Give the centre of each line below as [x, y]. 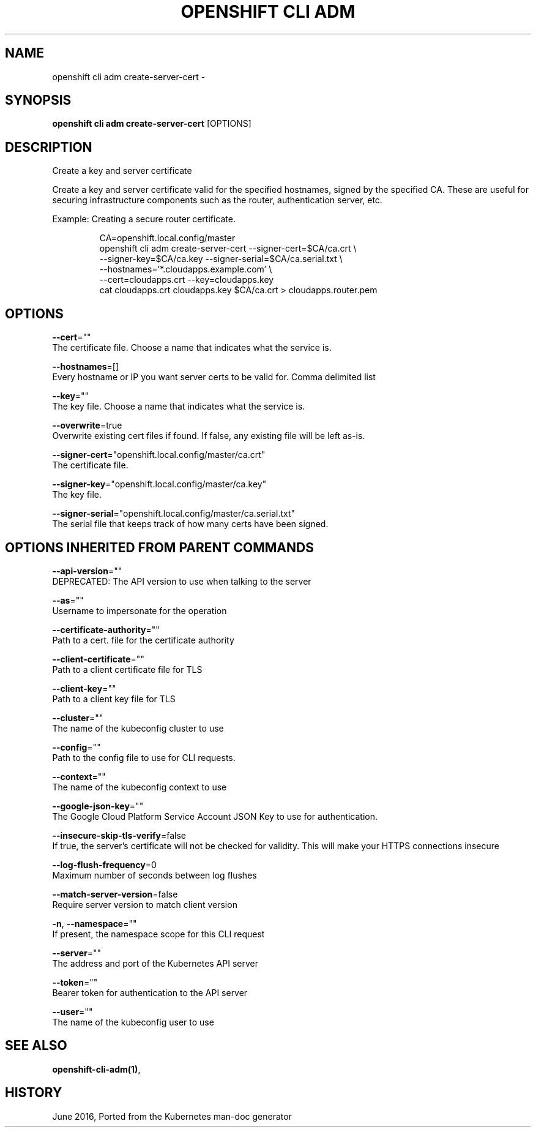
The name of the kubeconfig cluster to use [138, 728]
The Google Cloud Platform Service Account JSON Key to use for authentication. [215, 816]
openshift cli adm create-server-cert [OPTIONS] [152, 124]
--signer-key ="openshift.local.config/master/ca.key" [159, 484]
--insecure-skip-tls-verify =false [119, 835]
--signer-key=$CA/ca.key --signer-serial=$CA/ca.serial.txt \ [221, 259]
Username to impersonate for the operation [140, 610]
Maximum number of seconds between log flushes [154, 875]
